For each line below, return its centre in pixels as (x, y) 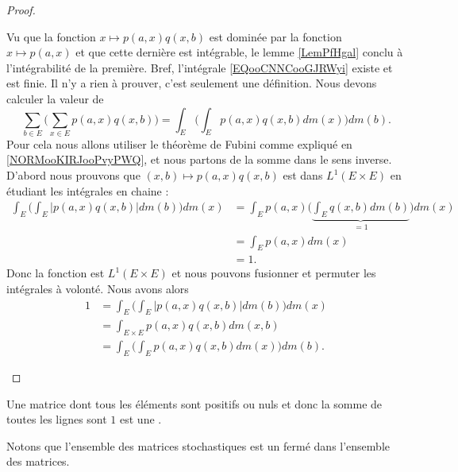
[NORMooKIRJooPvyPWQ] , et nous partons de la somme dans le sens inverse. (199, 159)
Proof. (21, 10)
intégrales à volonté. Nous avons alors (98, 288)
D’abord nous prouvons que (73, 175)
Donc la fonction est (56, 273)
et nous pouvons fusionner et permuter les (274, 273)
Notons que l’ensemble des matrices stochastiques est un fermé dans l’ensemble (198, 445)
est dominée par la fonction (275, 36)
